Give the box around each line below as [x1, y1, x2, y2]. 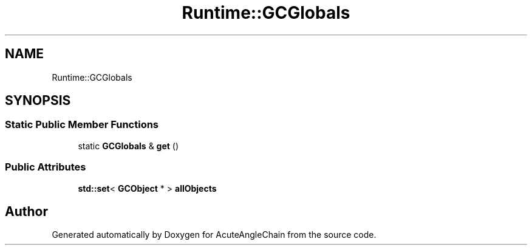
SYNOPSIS [5, 93, 71, 109]
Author [5, 203, 48, 219]
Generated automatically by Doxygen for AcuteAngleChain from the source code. [52, 229, 377, 240]
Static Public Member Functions [5, 118, 159, 131]
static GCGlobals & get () [78, 140, 179, 151]
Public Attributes [5, 161, 86, 174]
